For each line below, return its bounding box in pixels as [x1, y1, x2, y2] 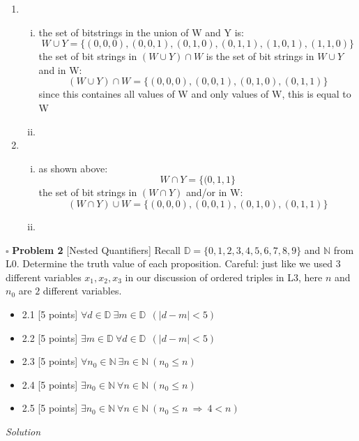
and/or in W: [185, 185, 243, 200]
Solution [6, 424, 41, 438]
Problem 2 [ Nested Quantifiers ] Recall [12, 242, 181, 257]
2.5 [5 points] [22, 401, 78, 415]
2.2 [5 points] [22, 330, 78, 345]
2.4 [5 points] [22, 377, 78, 391]
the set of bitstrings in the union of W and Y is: [38, 24, 244, 39]
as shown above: [38, 160, 108, 175]
